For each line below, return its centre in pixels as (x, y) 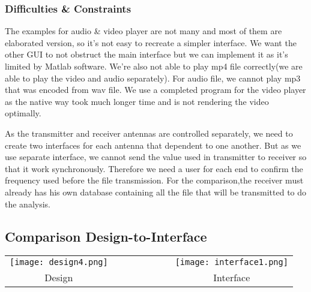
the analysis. (28, 204)
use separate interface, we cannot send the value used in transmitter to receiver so (156, 157)
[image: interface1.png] (231, 262)
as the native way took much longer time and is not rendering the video (137, 101)
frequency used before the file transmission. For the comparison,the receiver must (154, 180)
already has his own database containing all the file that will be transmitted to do (156, 192)
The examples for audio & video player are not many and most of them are (143, 31)
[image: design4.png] (59, 262)
